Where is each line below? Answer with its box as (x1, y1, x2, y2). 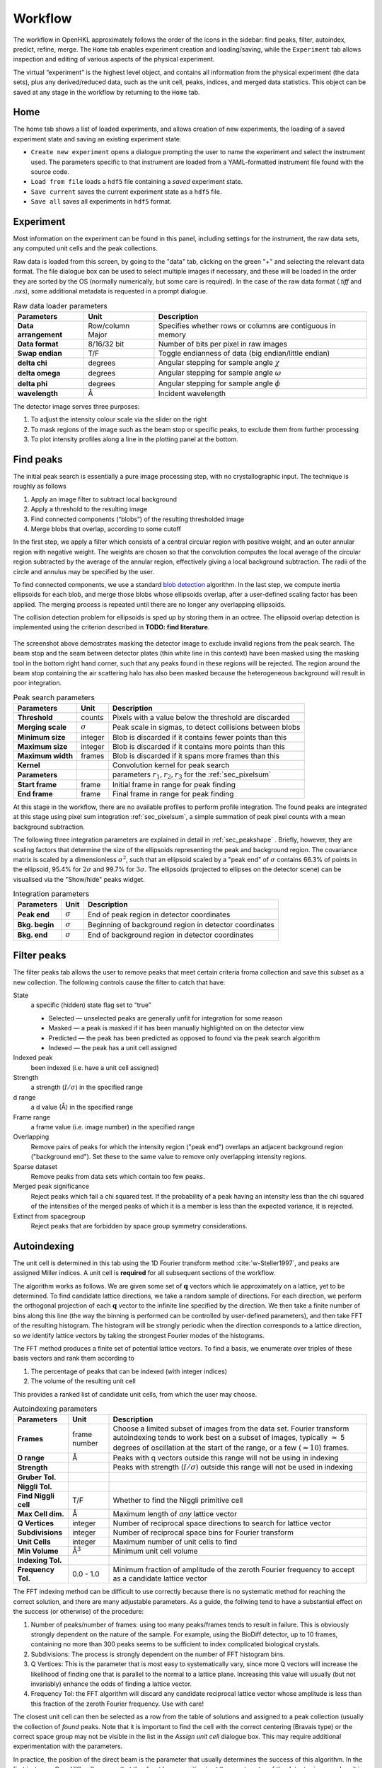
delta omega (17, 368, 61, 378)
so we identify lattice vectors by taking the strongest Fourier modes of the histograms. (13, 1331, 265, 1339)
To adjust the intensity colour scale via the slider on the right (30, 415, 207, 424)
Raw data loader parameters (13, 301, 108, 310)
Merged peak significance (13, 1182, 90, 1191)
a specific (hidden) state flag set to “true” (30, 1001, 151, 1009)
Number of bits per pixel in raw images (158, 339, 288, 349)
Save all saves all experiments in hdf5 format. (30, 197, 173, 206)
